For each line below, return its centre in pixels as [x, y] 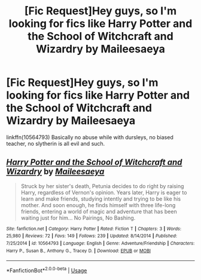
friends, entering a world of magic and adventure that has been [99, 211]
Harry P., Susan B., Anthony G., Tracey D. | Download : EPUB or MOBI [79, 251]
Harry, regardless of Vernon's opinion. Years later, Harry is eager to [104, 192]
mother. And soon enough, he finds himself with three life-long [98, 205]
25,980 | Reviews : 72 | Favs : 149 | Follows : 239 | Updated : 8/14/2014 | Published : [92, 236]
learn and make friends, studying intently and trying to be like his [101, 199]
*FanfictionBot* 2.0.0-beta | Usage [47, 270]
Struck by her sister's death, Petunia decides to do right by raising [102, 186]
